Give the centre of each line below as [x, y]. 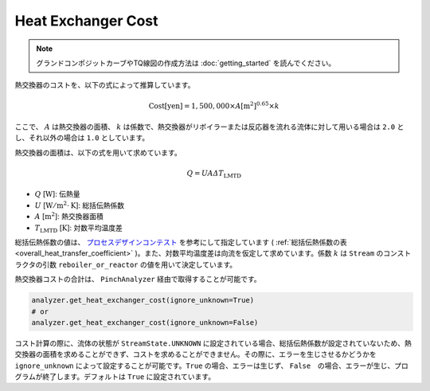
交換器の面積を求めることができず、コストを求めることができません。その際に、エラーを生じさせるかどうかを [196, 354]
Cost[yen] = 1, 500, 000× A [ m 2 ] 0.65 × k [214, 105]
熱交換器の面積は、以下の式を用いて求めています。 [98, 152]
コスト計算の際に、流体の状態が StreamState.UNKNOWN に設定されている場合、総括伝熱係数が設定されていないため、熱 [213, 343]
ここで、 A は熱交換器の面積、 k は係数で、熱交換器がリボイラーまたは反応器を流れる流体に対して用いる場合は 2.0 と [209, 127]
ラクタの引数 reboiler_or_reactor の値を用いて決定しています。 [126, 264]
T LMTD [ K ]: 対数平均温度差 [79, 229]
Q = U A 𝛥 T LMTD [214, 174]
